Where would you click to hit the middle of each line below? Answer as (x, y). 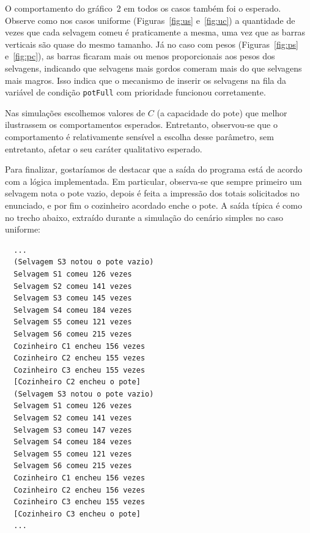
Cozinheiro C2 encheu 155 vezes (79, 358)
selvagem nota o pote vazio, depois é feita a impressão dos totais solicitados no (152, 193)
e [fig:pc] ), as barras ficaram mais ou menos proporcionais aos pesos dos (140, 56)
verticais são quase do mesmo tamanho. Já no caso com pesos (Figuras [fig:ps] (152, 44)
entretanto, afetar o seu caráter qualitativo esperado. (104, 148)
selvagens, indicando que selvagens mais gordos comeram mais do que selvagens (153, 68)
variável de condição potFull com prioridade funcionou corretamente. (135, 92)
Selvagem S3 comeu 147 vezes (73, 430)
